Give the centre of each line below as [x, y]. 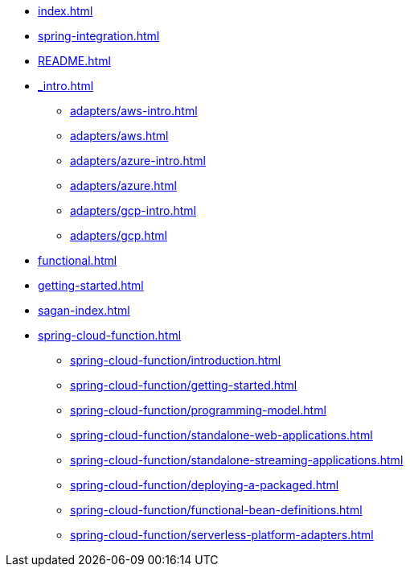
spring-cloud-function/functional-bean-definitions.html [216, 510]
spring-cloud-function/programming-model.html [198, 410]
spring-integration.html [99, 36]
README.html [74, 61]
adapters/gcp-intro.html [133, 210]
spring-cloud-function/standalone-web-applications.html [221, 435]
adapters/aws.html [119, 136]
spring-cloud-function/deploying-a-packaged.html [205, 485]
